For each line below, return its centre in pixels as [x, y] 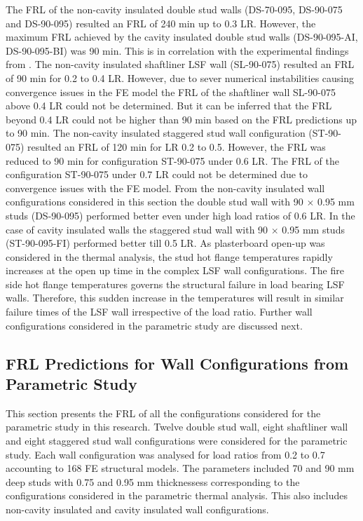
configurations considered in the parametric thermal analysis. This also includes [177, 495]
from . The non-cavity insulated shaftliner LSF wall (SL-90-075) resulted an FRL [180, 64]
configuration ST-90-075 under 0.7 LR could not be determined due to [157, 174]
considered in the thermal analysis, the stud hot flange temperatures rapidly [169, 256]
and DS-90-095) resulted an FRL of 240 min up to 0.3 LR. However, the [161, 23]
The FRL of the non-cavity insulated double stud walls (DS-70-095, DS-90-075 [174, 9]
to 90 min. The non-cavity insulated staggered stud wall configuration [156, 133]
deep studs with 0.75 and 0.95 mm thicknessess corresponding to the [153, 481]
